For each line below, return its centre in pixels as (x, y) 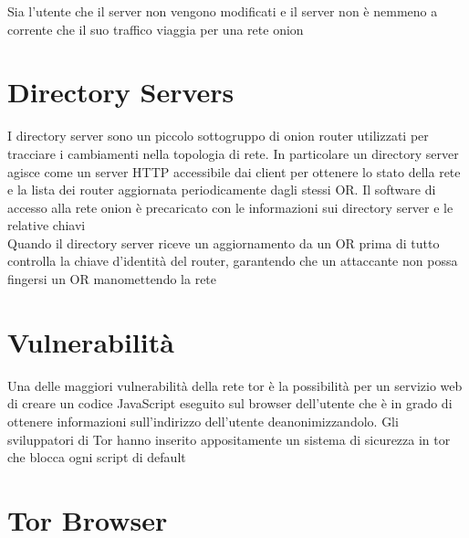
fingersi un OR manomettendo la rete (112, 279)
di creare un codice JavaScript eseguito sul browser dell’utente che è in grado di (230, 403)
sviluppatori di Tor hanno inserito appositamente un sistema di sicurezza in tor (229, 439)
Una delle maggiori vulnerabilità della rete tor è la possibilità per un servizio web (235, 385)
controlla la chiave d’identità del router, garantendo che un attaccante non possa (233, 261)
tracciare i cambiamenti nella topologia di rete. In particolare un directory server (233, 153)
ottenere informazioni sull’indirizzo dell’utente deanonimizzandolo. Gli (203, 421)
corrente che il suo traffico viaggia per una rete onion (156, 29)
